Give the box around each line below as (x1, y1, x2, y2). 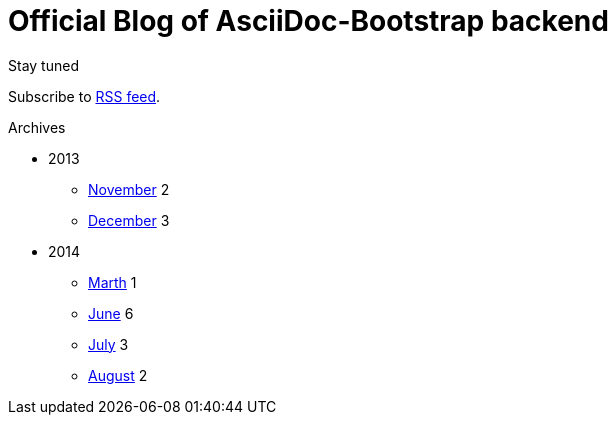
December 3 (88, 211, 170, 229)
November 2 (88, 180, 170, 198)
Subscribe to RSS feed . (8, 87, 161, 105)
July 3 (88, 335, 129, 353)
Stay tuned (8, 56, 79, 74)
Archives (8, 118, 66, 136)
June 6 (88, 304, 134, 322)
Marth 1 (88, 273, 137, 291)
